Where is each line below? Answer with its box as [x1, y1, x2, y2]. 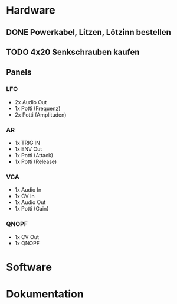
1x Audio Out [14, 199, 46, 206]
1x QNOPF [14, 240, 40, 247]
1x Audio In [14, 186, 42, 193]
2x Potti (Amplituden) [14, 111, 67, 118]
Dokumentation [6, 287, 84, 300]
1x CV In [14, 193, 35, 200]
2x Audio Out [14, 98, 47, 105]
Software [6, 260, 52, 274]
